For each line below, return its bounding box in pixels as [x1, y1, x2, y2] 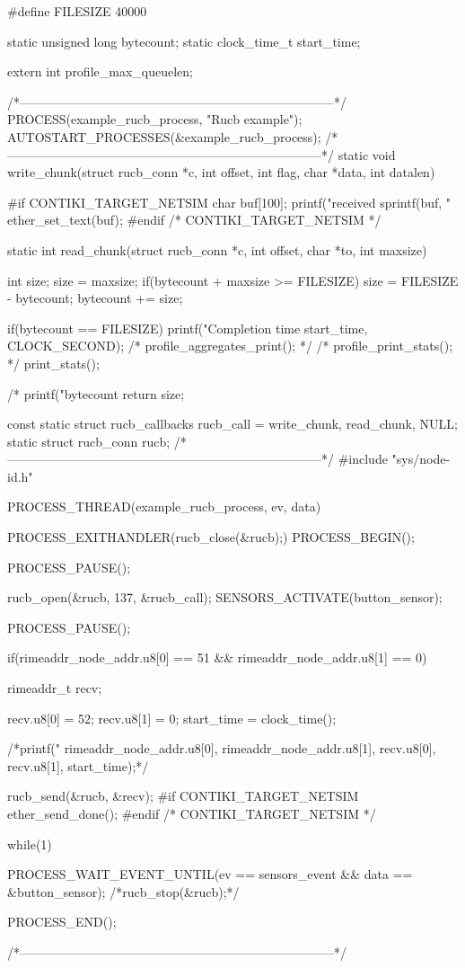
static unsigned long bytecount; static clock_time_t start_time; [7, 31, 361, 50]
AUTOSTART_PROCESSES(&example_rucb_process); [7, 127, 321, 146]
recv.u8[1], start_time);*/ [7, 756, 149, 775]
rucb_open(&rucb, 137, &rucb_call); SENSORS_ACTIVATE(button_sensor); [7, 588, 443, 607]
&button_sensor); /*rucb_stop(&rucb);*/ [7, 882, 240, 901]
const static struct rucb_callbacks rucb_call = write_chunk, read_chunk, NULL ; [7, 414, 458, 433]
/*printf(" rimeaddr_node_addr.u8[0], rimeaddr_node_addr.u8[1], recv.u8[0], [7, 739, 436, 758]
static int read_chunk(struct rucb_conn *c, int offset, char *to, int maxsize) [7, 240, 427, 259]
